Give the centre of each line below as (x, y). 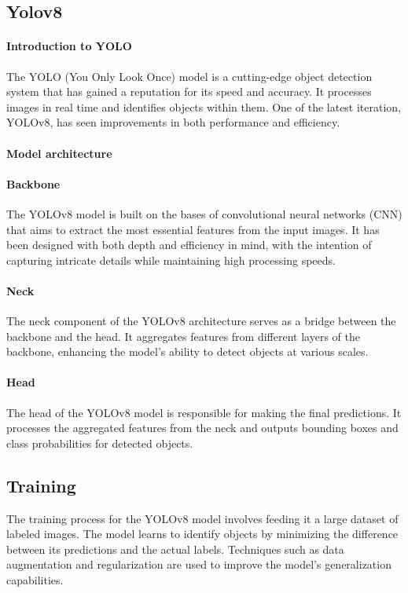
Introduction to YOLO (69, 46)
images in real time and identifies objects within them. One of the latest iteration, (204, 106)
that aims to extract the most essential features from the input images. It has (193, 229)
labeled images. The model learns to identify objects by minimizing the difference (202, 534)
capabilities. (35, 580)
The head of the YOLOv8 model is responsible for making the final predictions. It (204, 412)
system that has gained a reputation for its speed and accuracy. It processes (189, 92)
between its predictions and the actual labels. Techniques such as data (175, 549)
